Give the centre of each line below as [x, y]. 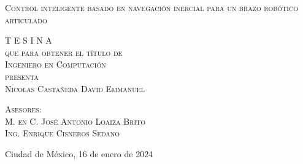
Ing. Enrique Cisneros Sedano [63, 133]
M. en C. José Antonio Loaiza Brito [75, 121]
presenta [22, 76]
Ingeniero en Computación [56, 64]
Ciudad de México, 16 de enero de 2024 [79, 153]
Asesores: [23, 109]
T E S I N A [29, 40]
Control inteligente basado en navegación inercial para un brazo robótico [151, 7]
